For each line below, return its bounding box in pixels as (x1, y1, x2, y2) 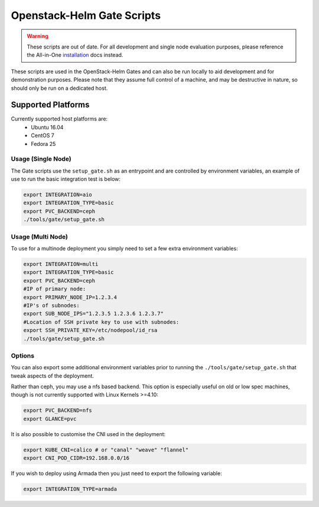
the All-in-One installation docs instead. (27, 51, 123, 58)
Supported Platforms (11, 100, 90, 110)
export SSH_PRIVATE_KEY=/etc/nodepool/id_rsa (23, 327, 158, 334)
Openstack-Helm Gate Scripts (11, 9, 161, 22)
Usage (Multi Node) (11, 232, 68, 240)
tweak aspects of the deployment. (11, 372, 94, 379)
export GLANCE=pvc (23, 415, 77, 422)
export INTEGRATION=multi (23, 261, 99, 267)
